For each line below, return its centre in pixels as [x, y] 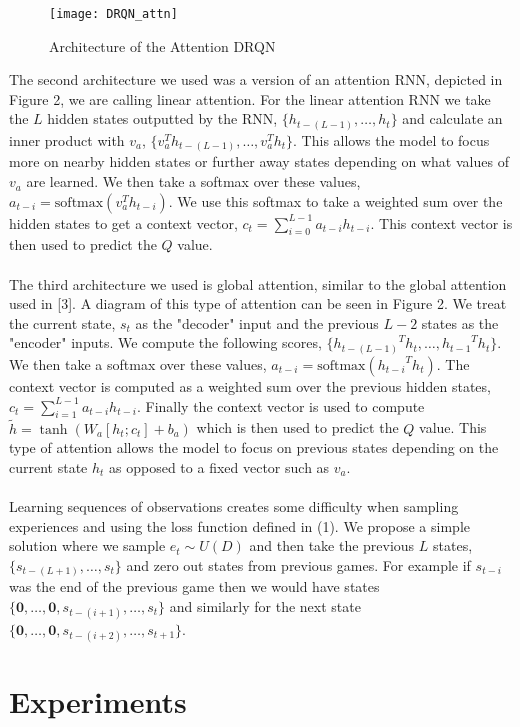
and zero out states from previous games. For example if [298, 564]
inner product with [67, 139]
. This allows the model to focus [391, 139]
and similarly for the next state [265, 605]
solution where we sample [87, 545]
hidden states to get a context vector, [123, 222]
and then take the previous [332, 545]
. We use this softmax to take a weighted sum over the [335, 200]
